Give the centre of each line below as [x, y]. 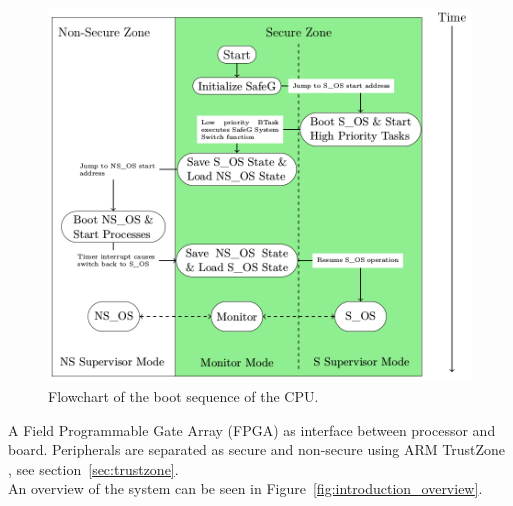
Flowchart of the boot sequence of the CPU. [183, 396]
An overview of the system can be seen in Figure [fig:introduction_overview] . [245, 488]
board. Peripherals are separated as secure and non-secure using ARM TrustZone [257, 449]
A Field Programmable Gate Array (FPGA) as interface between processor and [252, 429]
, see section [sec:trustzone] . [93, 468]
